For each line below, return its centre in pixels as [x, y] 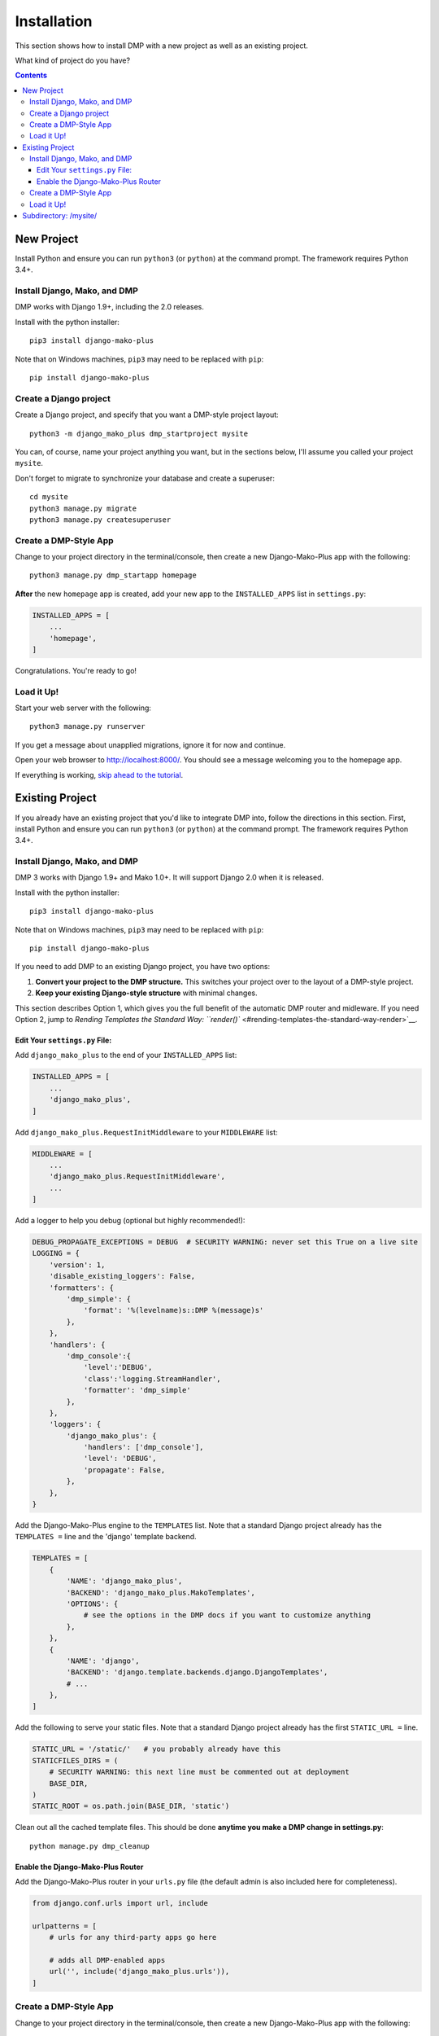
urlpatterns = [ [65, 1926]
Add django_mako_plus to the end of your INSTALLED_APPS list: [126, 1055]
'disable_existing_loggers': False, [122, 1276]
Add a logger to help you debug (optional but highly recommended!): [130, 1221]
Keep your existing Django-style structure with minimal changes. [146, 993]
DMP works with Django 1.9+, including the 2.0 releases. [110, 307]
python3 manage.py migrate [83, 508]
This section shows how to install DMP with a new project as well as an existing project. [162, 46]
